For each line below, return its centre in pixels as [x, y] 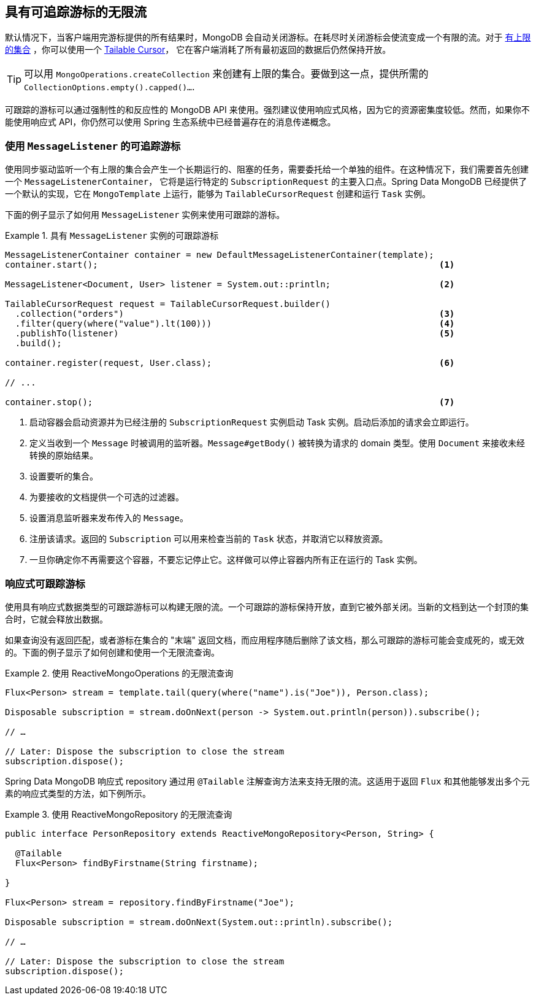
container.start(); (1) [230, 265]
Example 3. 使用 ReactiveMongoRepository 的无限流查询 [119, 814]
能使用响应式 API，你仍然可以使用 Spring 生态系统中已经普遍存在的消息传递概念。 [170, 122]
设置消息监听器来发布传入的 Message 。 [109, 518]
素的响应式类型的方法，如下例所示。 [78, 793]
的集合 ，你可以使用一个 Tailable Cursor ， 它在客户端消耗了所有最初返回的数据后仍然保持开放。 [198, 50]
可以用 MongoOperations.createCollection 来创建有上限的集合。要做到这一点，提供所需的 [226, 74]
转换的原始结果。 [64, 455]
